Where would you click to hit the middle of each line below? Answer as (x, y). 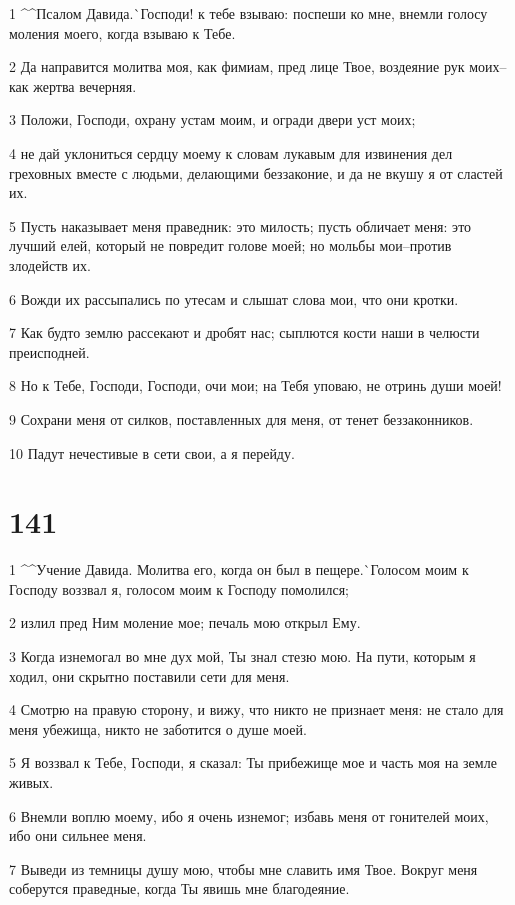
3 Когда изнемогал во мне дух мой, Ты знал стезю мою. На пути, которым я (242, 656)
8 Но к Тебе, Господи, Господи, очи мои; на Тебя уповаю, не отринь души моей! (255, 385)
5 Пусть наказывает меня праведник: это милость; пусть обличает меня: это (240, 225)
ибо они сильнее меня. (78, 835)
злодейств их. (50, 264)
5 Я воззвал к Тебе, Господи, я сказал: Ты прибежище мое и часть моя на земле (253, 762)
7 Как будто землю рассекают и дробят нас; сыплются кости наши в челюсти (244, 332)
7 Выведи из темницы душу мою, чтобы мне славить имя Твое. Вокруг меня (243, 868)
